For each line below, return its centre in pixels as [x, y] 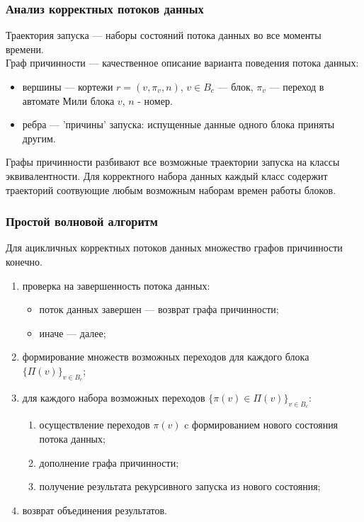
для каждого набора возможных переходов [114, 398]
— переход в [297, 86]
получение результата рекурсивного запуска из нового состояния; [180, 486]
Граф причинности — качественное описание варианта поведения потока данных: [182, 63]
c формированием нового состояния [261, 425]
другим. [39, 138]
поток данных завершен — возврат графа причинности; [159, 309]
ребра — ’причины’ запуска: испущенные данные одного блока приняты [178, 124]
